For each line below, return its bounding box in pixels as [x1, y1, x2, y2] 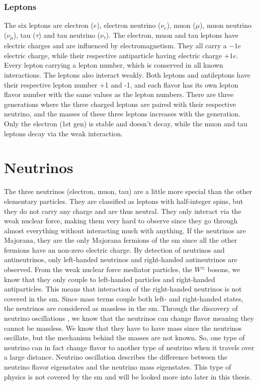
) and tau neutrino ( [38, 29, 100, 40]
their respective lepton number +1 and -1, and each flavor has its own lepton [4, 79, 239, 90]
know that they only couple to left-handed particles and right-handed [4, 274, 215, 284]
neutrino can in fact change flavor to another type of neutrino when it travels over [4, 342, 255, 352]
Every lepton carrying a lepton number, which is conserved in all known [4, 60, 223, 70]
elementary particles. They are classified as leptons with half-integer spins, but [4, 195, 243, 206]
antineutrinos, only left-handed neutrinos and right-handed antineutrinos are [4, 254, 238, 265]
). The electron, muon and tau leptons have [106, 29, 239, 40]
